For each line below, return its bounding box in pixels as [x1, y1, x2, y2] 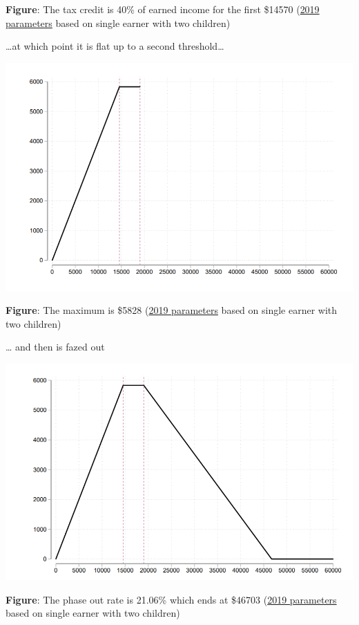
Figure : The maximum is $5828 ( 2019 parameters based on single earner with [6, 303, 338, 317]
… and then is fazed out [6, 339, 105, 354]
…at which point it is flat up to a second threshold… [6, 39, 224, 53]
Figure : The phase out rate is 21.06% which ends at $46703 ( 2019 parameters [6, 592, 337, 606]
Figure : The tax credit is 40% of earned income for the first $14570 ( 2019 [6, 2, 320, 16]
